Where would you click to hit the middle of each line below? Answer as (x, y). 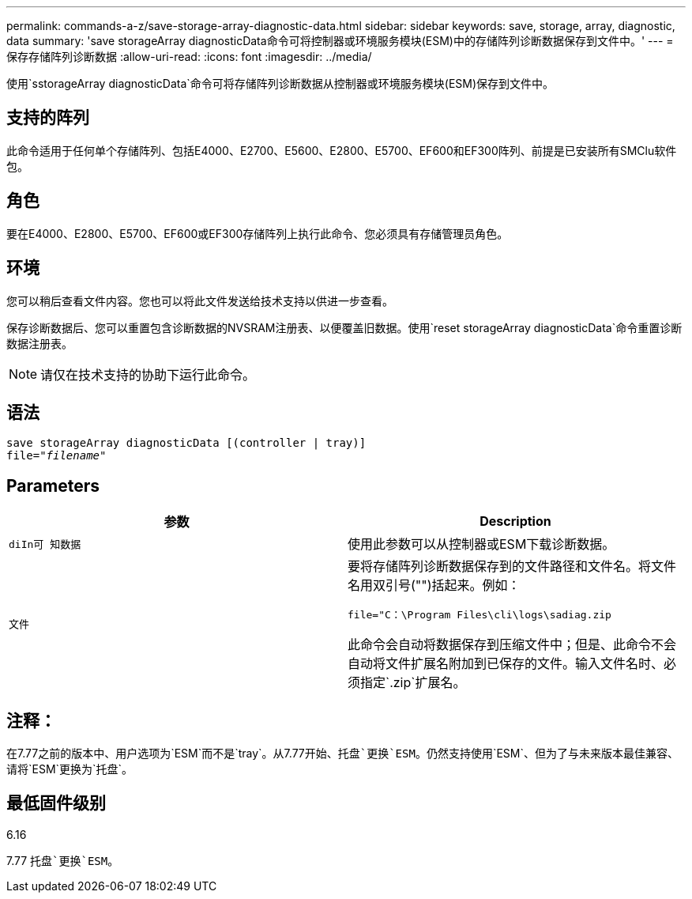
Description (515, 521)
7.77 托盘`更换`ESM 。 (63, 860)
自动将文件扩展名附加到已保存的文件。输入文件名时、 (506, 664)
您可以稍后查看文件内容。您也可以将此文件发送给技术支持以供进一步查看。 (200, 300)
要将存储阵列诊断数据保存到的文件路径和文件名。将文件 (512, 567)
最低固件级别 (56, 803)
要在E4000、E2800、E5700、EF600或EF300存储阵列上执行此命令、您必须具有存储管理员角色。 (258, 233)
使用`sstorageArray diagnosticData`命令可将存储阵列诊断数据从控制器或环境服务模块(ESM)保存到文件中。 (280, 83)
